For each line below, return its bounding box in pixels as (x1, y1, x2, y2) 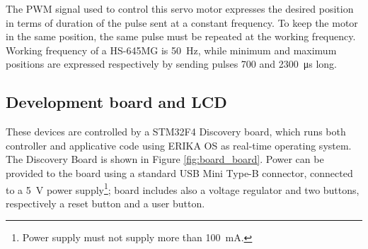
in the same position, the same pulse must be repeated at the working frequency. (6, 29, 356, 44)
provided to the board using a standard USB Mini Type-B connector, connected (6, 165, 353, 180)
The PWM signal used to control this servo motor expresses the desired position (6, 1, 354, 16)
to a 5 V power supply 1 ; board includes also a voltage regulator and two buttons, (6, 180, 360, 197)
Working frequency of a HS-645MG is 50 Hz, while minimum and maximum (6, 42, 337, 57)
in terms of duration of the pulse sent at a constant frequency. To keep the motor (6, 15, 358, 30)
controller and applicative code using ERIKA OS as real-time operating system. (6, 138, 352, 152)
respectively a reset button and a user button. (6, 195, 205, 210)
